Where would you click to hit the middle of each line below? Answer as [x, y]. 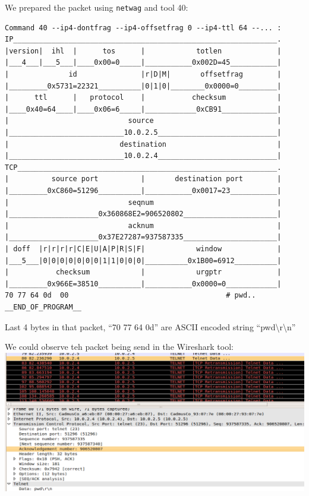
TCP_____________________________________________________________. [143, 167]
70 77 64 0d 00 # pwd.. [130, 296]
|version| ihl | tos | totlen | [143, 51]
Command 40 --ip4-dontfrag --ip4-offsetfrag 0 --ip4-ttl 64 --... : [143, 28]
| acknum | [143, 225]
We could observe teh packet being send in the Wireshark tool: [119, 347]
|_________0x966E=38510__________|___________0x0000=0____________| [143, 284]
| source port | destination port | [143, 179]
